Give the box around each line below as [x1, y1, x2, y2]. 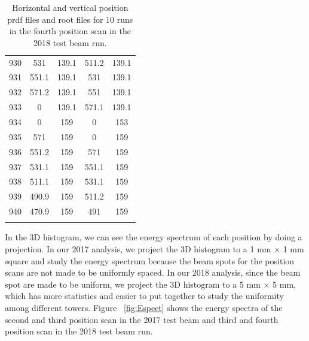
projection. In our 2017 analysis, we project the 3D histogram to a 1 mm [5, 243, 271, 255]
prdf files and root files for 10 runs [7, 13, 133, 25]
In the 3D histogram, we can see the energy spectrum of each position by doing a [5, 231, 302, 243]
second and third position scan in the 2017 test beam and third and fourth [5, 313, 279, 325]
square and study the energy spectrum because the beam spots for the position [5, 254, 295, 267]
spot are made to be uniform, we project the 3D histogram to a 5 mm [5, 277, 261, 290]
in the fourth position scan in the [9, 25, 131, 37]
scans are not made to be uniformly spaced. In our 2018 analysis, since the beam [5, 266, 301, 279]
